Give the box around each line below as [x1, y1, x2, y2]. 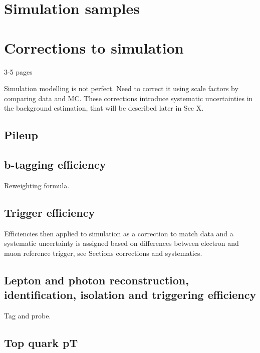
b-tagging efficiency [4, 157, 106, 172]
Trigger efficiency [4, 204, 95, 220]
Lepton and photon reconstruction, [4, 272, 189, 287]
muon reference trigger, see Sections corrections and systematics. [4, 247, 202, 258]
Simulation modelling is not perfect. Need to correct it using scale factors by [4, 83, 238, 94]
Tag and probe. [4, 310, 51, 321]
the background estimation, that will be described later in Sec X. [4, 103, 204, 113]
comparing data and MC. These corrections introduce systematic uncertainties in [4, 93, 253, 103]
